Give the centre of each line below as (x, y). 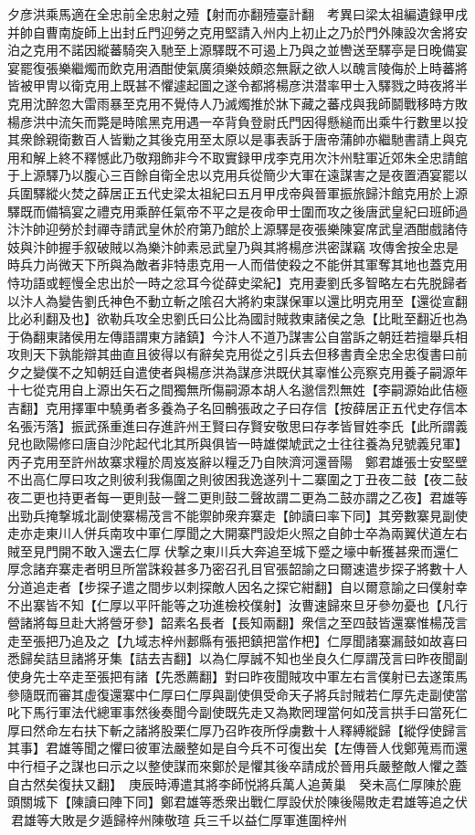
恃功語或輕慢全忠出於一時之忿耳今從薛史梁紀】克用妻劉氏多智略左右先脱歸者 (237, 282)
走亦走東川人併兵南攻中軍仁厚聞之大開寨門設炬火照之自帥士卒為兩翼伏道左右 (237, 533)
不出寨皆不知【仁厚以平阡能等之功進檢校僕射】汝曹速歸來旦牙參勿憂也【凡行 (237, 604)
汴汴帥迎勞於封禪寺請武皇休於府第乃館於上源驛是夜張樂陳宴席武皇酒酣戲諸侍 (237, 229)
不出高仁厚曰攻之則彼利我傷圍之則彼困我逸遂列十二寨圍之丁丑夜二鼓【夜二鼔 (237, 479)
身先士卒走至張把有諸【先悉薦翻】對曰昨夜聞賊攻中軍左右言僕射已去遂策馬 (243, 676)
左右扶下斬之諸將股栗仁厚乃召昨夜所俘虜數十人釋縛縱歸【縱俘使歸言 (263, 729)
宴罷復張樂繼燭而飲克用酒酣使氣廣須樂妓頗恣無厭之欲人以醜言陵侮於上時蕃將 (237, 67)
